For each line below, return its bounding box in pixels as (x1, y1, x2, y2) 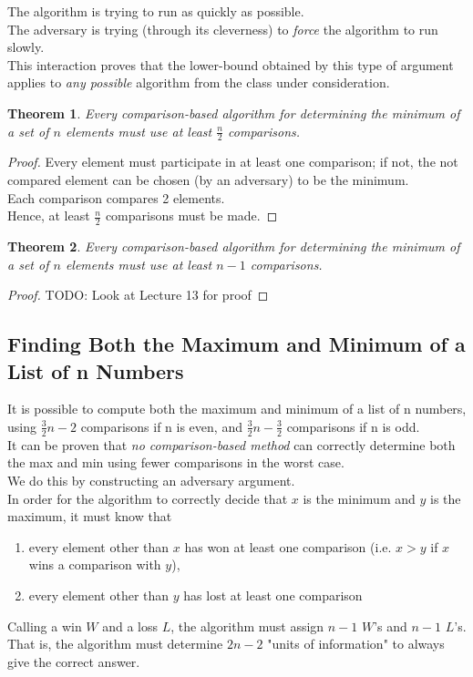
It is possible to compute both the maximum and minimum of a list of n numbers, (7, 399, 467, 418)
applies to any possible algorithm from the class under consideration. (7, 73, 390, 92)
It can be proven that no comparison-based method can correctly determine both (7, 435, 456, 454)
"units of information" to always (267, 634, 445, 653)
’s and (374, 616, 407, 635)
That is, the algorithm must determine (7, 634, 223, 653)
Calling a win (7, 616, 82, 635)
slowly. (7, 37, 45, 56)
